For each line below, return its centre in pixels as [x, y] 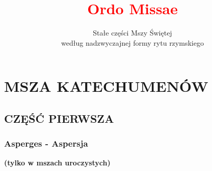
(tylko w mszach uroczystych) [57, 162]
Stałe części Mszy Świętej [132, 33]
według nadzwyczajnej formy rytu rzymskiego [132, 42]
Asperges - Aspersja [46, 143]
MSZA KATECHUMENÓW [106, 86]
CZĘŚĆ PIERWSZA [59, 118]
